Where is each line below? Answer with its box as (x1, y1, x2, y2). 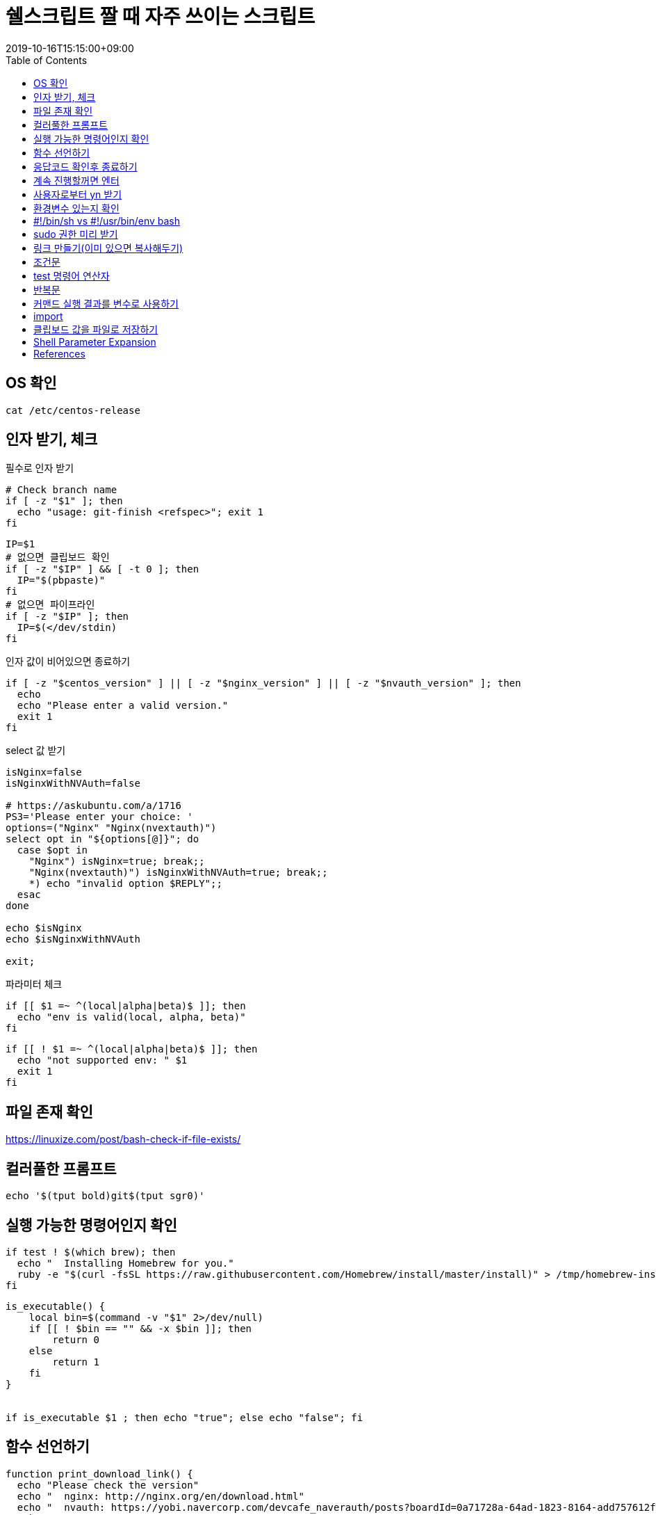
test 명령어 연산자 (33, 269, 110, 282)
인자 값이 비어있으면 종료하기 (6, 655, 131, 668)
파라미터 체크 (6, 978, 63, 991)
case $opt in (17, 844, 88, 856)
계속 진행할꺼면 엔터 (33, 174, 120, 186)
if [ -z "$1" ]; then (6, 495, 123, 507)
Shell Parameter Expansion (33, 335, 156, 348)
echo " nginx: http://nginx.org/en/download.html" (17, 1490, 304, 1502)
